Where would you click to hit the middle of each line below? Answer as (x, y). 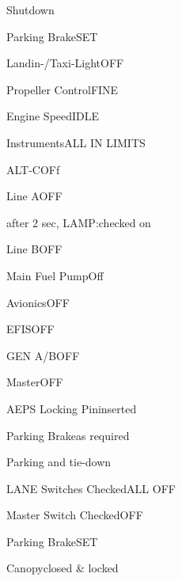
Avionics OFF (38, 302)
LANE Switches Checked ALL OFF (91, 488)
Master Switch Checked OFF (75, 515)
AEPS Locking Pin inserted (72, 408)
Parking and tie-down (59, 462)
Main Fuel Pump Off (55, 275)
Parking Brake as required (68, 435)
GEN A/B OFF (43, 355)
